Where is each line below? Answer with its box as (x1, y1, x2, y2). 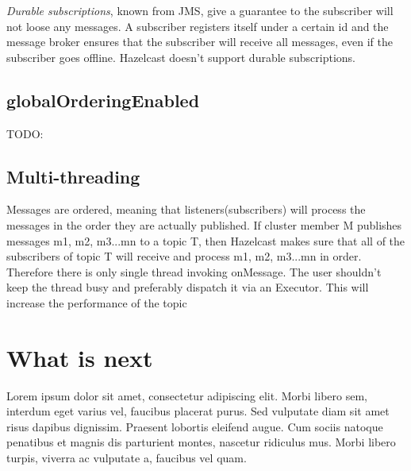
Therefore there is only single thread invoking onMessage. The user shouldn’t (6, 263, 382, 280)
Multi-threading (6, 164, 140, 188)
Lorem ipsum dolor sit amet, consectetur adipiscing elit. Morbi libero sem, (6, 387, 367, 403)
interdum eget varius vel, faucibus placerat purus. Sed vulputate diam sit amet (6, 403, 390, 419)
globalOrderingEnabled (6, 87, 200, 112)
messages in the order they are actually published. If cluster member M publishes (6, 216, 402, 233)
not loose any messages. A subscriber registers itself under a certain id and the (6, 17, 389, 34)
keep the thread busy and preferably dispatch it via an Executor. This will (6, 279, 369, 295)
